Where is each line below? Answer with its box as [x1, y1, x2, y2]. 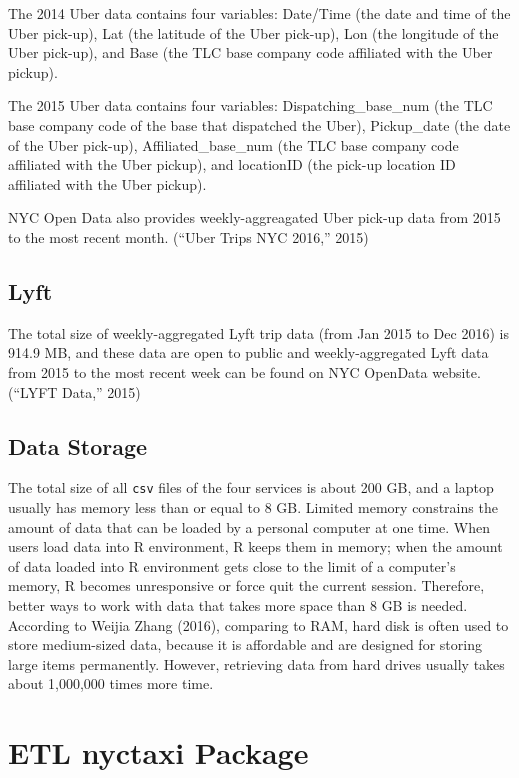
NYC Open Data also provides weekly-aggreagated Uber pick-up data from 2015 [8, 207, 501, 228]
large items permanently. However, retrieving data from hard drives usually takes [8, 653, 505, 674]
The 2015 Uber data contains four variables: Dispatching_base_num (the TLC [8, 95, 493, 116]
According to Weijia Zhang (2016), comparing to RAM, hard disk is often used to [8, 614, 509, 635]
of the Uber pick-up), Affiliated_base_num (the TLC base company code [8, 134, 459, 155]
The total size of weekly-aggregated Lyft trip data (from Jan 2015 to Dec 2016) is [8, 322, 509, 343]
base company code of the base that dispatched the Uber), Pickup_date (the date [8, 114, 511, 135]
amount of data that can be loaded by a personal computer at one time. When [8, 516, 490, 537]
